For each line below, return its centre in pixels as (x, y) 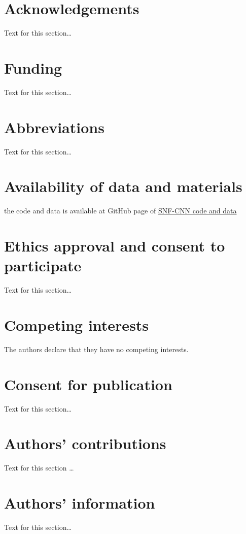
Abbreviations (54, 127)
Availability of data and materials (123, 186)
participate (43, 265)
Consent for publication (88, 384)
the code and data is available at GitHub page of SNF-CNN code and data (120, 211)
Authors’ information (80, 503)
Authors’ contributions (85, 443)
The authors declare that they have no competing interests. (96, 349)
